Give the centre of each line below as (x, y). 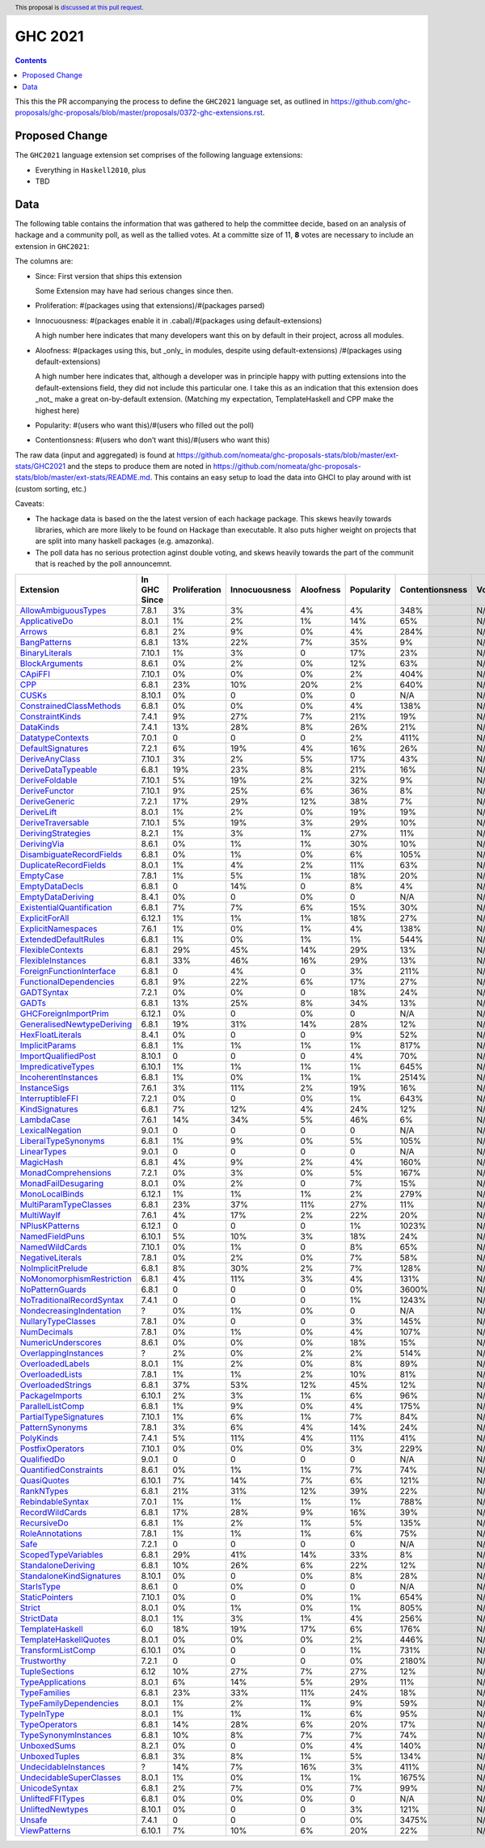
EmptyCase (42, 875)
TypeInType (42, 1714)
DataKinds (40, 727)
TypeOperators (48, 1724)
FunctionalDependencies (67, 981)
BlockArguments (51, 663)
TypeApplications (53, 1681)
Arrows (34, 631)
